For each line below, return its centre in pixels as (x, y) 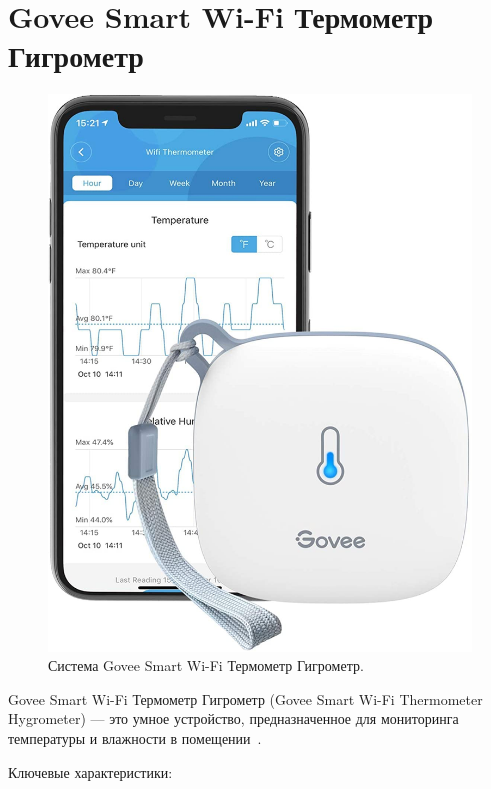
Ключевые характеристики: (90, 771)
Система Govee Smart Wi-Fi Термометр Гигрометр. (206, 665)
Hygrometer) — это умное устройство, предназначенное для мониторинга (233, 718)
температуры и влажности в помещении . (135, 738)
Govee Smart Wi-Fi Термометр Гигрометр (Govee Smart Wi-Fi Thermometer (245, 698)
